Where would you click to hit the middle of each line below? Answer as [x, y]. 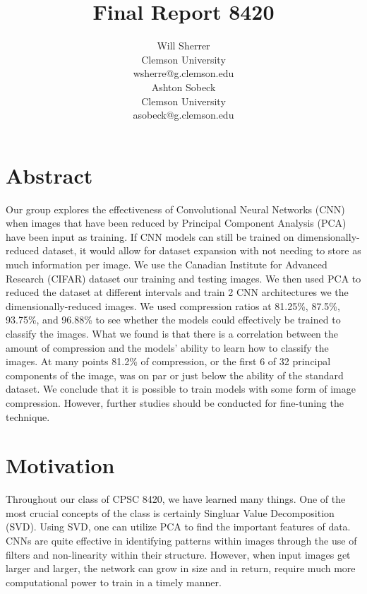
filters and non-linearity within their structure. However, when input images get [178, 554]
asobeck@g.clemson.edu [183, 115]
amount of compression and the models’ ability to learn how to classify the [167, 347]
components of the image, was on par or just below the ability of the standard [175, 375]
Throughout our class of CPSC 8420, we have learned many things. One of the [176, 499]
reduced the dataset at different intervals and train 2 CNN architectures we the [177, 292]
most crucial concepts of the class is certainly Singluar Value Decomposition [170, 512]
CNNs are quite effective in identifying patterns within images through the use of [181, 541]
